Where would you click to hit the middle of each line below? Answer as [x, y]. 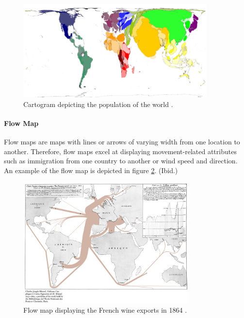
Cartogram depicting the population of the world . [98, 104]
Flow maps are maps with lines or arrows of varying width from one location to [122, 142]
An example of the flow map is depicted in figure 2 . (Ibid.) [91, 170]
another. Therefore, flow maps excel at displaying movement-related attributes [120, 151]
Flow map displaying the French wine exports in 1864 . [105, 310]
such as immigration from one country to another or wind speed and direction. [121, 161]
